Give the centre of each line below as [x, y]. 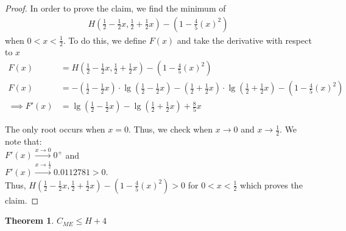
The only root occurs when [55, 129]
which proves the [271, 184]
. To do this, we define [104, 40]
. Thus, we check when [171, 129]
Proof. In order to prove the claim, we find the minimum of [115, 8]
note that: [23, 141]
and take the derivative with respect [244, 40]
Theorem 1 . [30, 220]
